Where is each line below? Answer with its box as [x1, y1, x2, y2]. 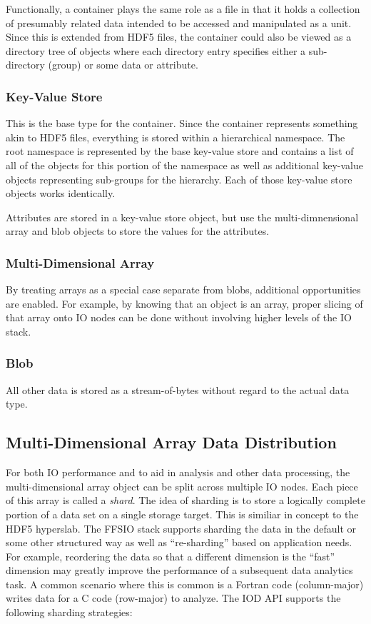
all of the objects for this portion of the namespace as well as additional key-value [6, 157, 363, 172]
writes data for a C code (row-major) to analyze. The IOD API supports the [6, 590, 341, 605]
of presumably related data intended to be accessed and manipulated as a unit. [6, 15, 352, 30]
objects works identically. [6, 186, 116, 201]
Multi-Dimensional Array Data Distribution [6, 431, 337, 453]
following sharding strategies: [6, 605, 133, 620]
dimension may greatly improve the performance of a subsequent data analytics [6, 563, 353, 578]
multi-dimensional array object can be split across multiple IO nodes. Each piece [6, 478, 358, 493]
